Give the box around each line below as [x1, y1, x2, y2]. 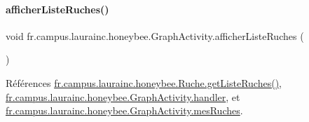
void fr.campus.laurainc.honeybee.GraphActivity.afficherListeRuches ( [6, 28, 304, 43]
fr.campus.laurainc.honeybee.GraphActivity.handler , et [6, 89, 240, 104]
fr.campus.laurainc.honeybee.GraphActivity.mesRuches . [6, 103, 243, 118]
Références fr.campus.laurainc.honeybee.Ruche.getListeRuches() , [6, 75, 282, 90]
